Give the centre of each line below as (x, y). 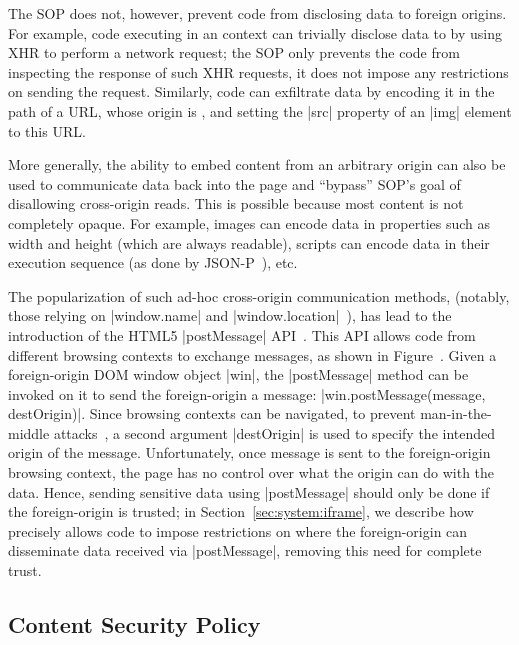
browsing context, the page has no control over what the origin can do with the (251, 472)
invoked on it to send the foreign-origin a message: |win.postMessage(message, (247, 393)
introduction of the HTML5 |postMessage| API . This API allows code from (242, 334)
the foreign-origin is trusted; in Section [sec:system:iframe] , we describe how (241, 511)
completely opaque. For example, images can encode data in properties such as (249, 222)
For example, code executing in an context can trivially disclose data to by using (255, 32)
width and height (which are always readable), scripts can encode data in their (249, 242)
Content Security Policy (134, 624)
